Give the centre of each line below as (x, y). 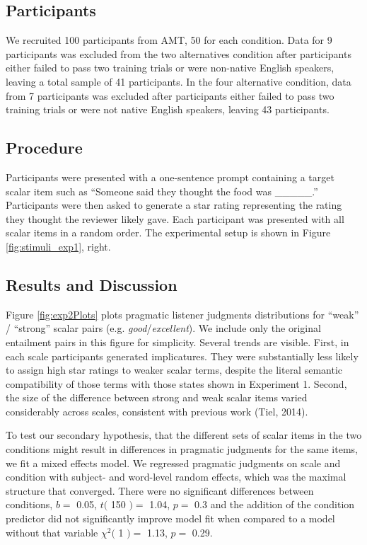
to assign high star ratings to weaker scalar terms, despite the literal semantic (174, 370)
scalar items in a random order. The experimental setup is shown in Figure (168, 233)
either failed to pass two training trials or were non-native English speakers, (170, 68)
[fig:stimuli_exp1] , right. (58, 246)
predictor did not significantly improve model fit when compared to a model (170, 518)
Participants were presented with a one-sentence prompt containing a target (170, 177)
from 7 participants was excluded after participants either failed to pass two (170, 95)
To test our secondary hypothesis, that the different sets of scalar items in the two (184, 435)
